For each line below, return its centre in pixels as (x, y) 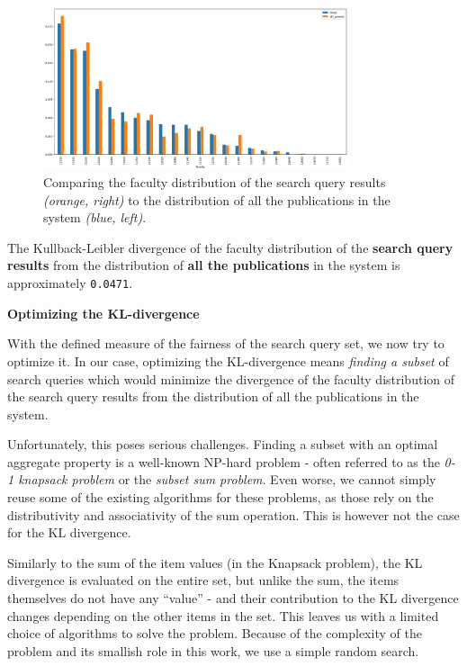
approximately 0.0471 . (70, 283)
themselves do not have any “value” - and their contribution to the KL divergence (233, 598)
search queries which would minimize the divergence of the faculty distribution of (231, 378)
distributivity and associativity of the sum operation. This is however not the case (233, 514)
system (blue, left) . (95, 217)
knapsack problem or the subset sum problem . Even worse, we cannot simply (227, 479)
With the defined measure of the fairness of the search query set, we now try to (226, 343)
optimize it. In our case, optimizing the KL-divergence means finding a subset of (228, 360)
